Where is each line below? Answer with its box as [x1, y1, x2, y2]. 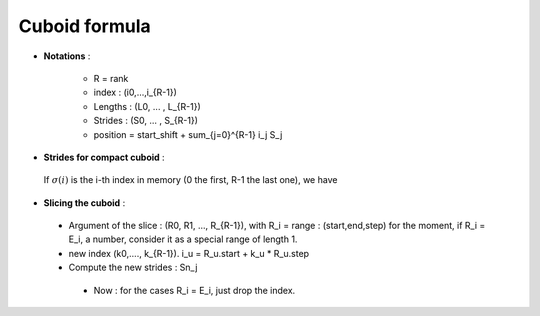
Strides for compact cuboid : [43, 151, 165, 163]
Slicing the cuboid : [43, 196, 126, 209]
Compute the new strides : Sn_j [68, 261, 198, 274]
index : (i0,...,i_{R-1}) [93, 86, 177, 99]
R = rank [93, 72, 129, 84]
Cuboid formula [18, 15, 151, 37]
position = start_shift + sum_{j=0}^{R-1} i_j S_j [93, 128, 283, 140]
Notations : [43, 50, 91, 62]
